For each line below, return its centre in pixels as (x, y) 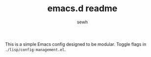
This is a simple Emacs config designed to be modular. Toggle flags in (75, 44)
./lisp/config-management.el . (36, 49)
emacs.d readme (82, 9)
